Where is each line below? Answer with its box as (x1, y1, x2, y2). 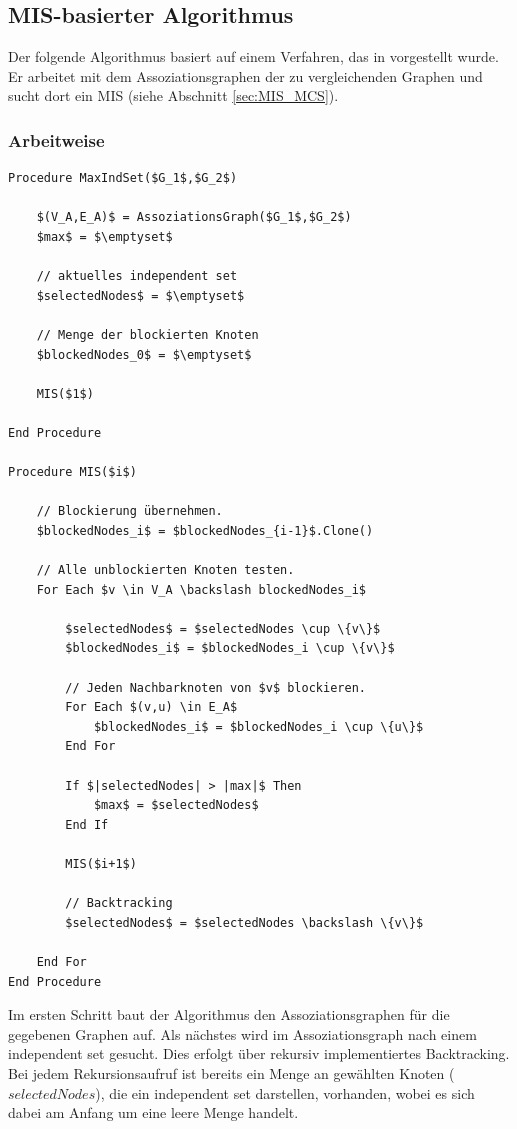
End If (65, 817, 109, 832)
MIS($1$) (36, 386, 94, 401)
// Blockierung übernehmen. (36, 504, 223, 519)
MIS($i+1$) (65, 856, 137, 871)
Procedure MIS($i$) (8, 465, 137, 480)
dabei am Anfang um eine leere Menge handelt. (8, 1102, 299, 1123)
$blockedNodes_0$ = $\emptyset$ (36, 347, 252, 362)
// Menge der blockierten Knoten (36, 327, 259, 342)
